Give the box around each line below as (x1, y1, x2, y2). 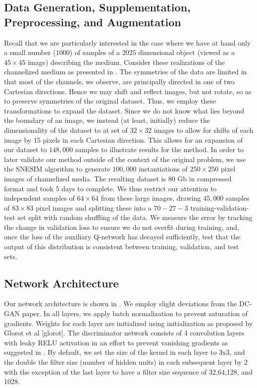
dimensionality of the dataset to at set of (4, 124, 128, 135)
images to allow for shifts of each (154, 124, 254, 135)
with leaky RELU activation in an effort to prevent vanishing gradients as (4, 337, 228, 347)
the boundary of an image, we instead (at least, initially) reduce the (4, 115, 210, 125)
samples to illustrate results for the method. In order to (75, 144, 244, 155)
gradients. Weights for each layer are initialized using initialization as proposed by (4, 318, 253, 328)
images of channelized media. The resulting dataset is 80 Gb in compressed (4, 173, 232, 183)
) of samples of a (69, 47, 120, 57)
